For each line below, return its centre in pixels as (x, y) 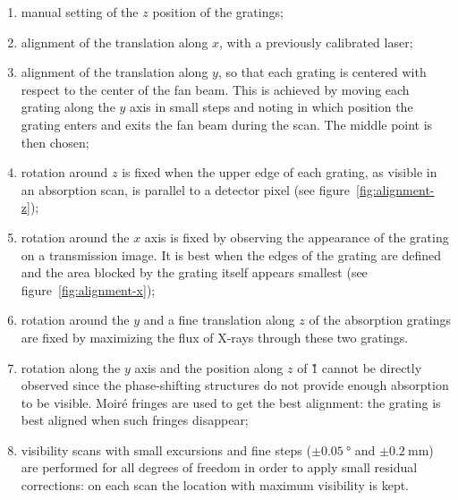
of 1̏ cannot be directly (360, 367)
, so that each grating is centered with (322, 72)
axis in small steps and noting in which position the (271, 107)
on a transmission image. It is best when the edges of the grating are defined (231, 254)
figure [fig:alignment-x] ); (88, 289)
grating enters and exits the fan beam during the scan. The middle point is (227, 124)
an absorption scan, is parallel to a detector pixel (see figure (185, 189)
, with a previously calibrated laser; (316, 42)
